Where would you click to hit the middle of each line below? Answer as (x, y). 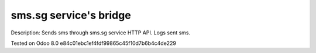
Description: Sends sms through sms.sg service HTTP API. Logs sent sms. (101, 33)
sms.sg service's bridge (71, 15)
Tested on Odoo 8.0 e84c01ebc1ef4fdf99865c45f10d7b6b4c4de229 (94, 43)
